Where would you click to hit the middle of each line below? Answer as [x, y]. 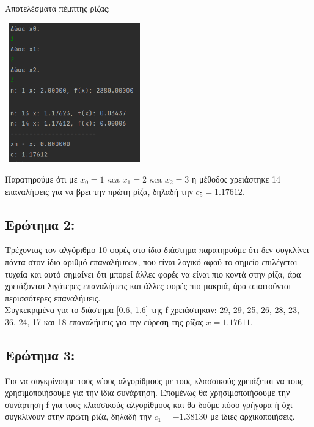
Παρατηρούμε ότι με [41, 179]
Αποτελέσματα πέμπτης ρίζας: [58, 8]
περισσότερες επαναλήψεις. [53, 297]
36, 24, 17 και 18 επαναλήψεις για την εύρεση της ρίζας [104, 321]
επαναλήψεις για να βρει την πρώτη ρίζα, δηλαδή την [99, 191]
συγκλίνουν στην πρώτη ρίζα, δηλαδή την [78, 416]
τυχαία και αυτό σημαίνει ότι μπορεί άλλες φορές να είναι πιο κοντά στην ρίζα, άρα [153, 274]
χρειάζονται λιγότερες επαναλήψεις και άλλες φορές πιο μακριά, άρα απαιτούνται [148, 286]
